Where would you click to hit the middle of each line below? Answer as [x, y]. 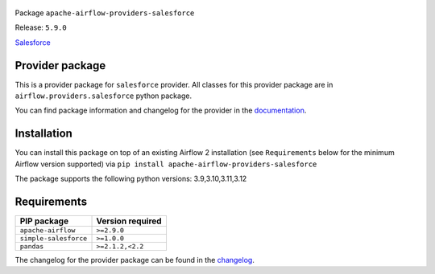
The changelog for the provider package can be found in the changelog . [135, 260]
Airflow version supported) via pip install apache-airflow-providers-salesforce [166, 164]
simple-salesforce [54, 238]
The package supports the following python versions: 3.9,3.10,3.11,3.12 [131, 179]
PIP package [44, 221]
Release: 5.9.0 [41, 27]
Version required [129, 221]
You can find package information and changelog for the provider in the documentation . [161, 110]
